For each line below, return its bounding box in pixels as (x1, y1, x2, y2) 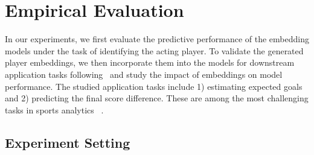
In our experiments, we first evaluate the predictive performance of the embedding (5, 33, 309, 45)
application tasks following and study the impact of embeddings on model (5, 68, 283, 80)
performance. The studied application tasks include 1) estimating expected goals (5, 80, 303, 92)
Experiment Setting (5, 133, 130, 151)
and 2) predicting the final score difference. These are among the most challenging (5, 92, 309, 104)
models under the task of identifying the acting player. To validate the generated (5, 44, 304, 57)
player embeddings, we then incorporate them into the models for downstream (5, 56, 295, 69)
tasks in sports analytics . (5, 103, 104, 116)
